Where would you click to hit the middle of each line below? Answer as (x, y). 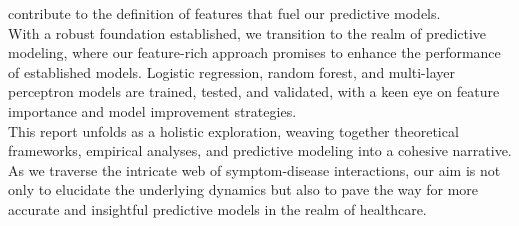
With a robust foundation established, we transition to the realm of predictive (247, 32)
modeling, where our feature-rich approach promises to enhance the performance (254, 52)
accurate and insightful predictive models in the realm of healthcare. (217, 208)
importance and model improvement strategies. (152, 110)
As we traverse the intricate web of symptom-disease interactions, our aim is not (254, 169)
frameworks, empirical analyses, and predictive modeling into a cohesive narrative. (260, 150)
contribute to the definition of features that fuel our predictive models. (224, 13)
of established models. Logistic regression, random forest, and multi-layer (231, 71)
